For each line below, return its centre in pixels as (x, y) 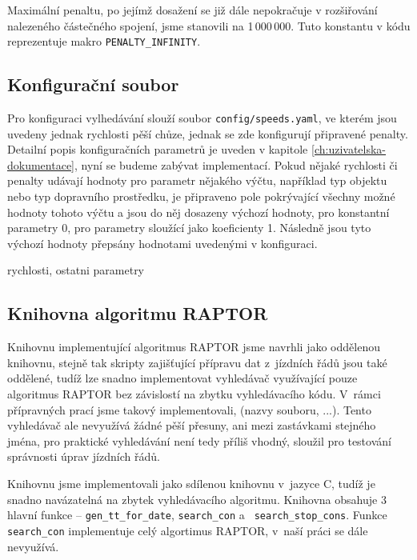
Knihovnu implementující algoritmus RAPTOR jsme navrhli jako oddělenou (194, 347)
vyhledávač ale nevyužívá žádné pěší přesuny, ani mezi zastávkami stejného (192, 425)
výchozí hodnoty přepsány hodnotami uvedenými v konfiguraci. (162, 243)
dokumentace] (41, 164)
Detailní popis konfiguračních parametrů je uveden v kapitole (158, 149)
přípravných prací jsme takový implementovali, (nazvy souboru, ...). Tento (189, 409)
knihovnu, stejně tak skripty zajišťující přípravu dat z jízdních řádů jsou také (197, 362)
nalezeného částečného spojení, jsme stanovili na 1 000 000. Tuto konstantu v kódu (209, 25)
